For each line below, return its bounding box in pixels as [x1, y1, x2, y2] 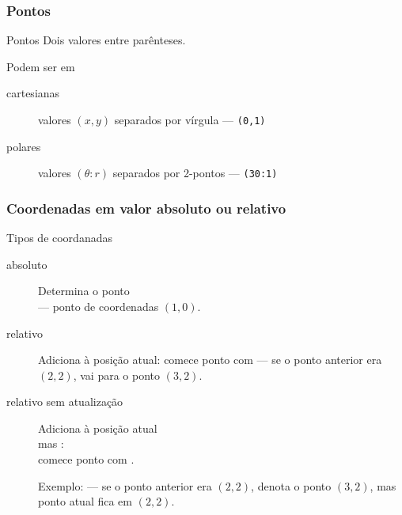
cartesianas [6, 85, 60, 101]
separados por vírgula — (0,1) [114, 112, 266, 127]
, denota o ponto [251, 477, 332, 494]
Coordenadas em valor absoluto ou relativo [6, 198, 286, 218]
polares [6, 138, 41, 154]
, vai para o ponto [73, 366, 161, 383]
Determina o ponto [38, 282, 130, 299]
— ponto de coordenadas [38, 297, 159, 314]
